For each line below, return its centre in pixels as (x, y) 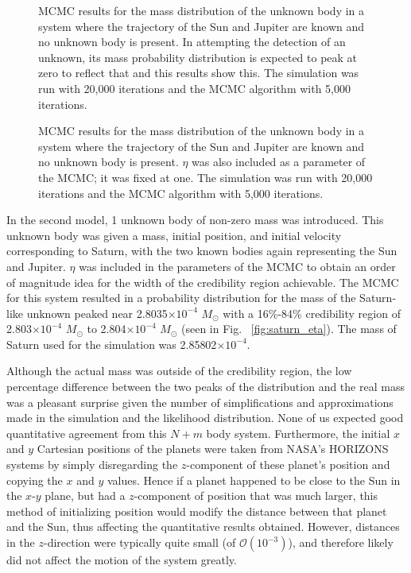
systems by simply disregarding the (92, 465)
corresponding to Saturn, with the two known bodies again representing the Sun (202, 251)
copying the (35, 480)
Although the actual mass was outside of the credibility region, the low (179, 371)
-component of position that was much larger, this (256, 496)
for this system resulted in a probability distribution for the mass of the (181, 298)
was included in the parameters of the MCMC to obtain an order (237, 266)
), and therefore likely (341, 542)
